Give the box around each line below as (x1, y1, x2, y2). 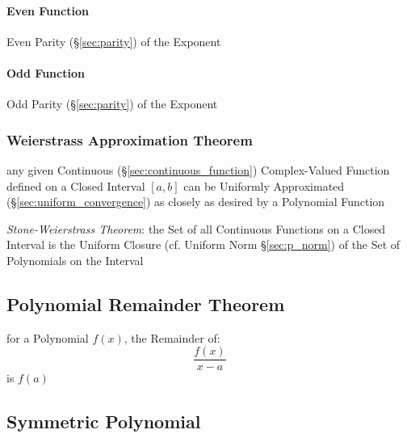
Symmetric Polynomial (6, 409, 201, 434)
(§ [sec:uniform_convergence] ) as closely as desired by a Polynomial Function (6, 193, 385, 210)
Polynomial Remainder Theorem (6, 291, 285, 316)
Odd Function (6, 64, 85, 81)
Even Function (6, 2, 89, 19)
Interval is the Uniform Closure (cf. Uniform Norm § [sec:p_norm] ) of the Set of (6, 236, 401, 253)
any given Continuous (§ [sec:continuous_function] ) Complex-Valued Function (6, 162, 390, 178)
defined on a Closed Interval (6, 177, 145, 194)
